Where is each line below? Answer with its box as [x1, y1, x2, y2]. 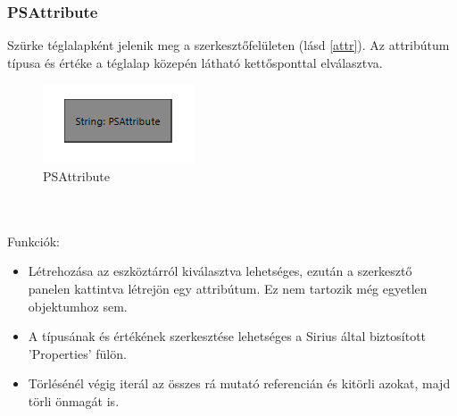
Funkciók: [7, 231, 60, 250]
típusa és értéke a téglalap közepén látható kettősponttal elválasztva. [7, 53, 383, 71]
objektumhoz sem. [28, 296, 128, 315]
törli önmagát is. [28, 391, 120, 410]
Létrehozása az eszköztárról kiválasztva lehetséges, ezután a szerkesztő [28, 262, 412, 280]
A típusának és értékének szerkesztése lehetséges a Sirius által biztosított [28, 327, 427, 345]
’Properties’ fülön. [28, 344, 127, 362]
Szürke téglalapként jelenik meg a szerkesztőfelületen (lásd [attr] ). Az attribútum [7, 36, 450, 54]
